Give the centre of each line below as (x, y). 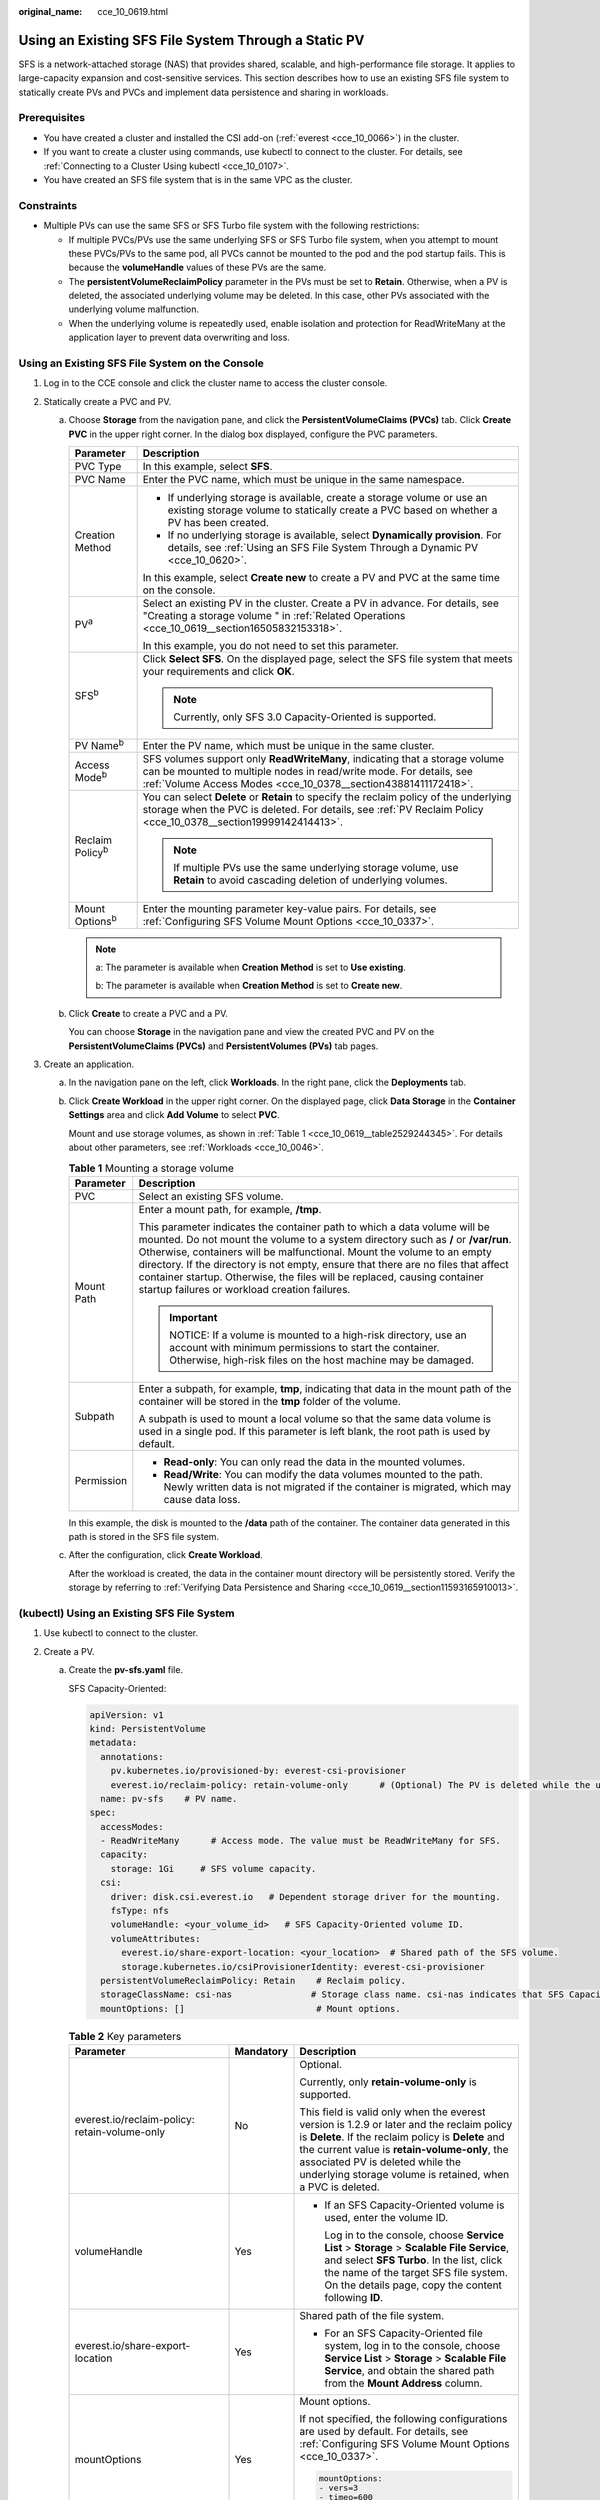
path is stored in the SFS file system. (144, 1537)
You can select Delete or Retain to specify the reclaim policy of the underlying (327, 797)
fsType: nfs (140, 1911)
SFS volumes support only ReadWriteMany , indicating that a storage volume (323, 759)
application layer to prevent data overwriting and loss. (179, 337)
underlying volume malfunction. (134, 309)
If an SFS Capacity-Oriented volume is (414, 2205)
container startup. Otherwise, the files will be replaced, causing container (311, 1277)
